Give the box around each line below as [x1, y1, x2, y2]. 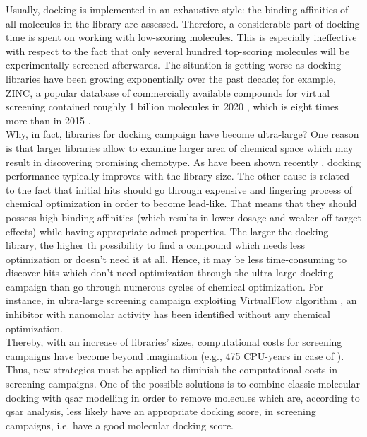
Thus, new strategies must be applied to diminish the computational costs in [6, 362, 337, 377]
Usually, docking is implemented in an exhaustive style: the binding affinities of [6, 2, 349, 16]
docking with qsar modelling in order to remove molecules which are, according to [6, 390, 360, 404]
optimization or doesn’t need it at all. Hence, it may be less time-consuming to [6, 251, 347, 266]
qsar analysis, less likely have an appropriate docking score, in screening [6, 404, 316, 419]
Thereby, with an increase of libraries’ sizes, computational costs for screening [6, 334, 342, 349]
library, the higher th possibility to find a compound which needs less [6, 238, 306, 252]
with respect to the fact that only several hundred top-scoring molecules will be [6, 43, 349, 58]
